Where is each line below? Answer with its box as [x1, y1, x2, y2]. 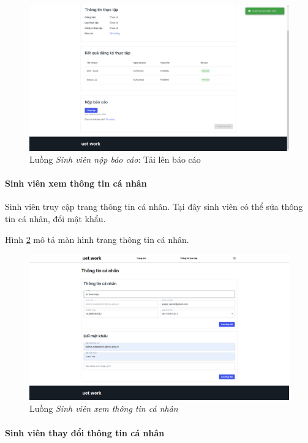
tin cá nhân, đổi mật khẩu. [5, 212, 106, 225]
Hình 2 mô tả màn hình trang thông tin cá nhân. [5, 233, 189, 245]
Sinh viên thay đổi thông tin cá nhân [5, 426, 165, 439]
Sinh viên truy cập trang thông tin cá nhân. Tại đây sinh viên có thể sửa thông [5, 200, 303, 213]
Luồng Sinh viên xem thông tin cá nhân [29, 402, 178, 415]
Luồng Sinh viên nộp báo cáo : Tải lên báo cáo [29, 153, 201, 166]
